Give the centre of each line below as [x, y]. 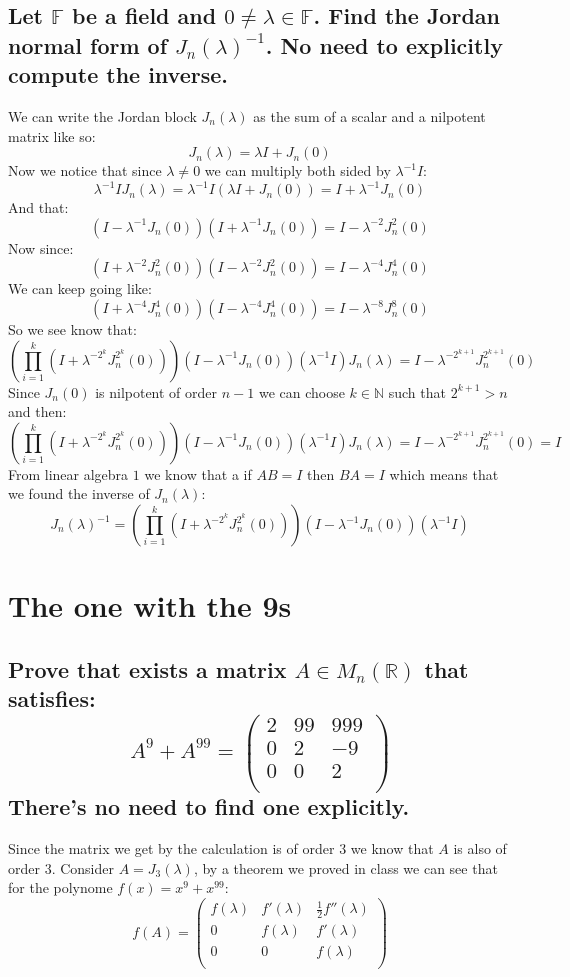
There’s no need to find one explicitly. [209, 806]
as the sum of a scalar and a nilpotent [369, 115]
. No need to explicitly [384, 44]
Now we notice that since [85, 170]
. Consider [82, 867]
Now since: [41, 247]
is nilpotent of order [156, 391]
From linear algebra [68, 473]
